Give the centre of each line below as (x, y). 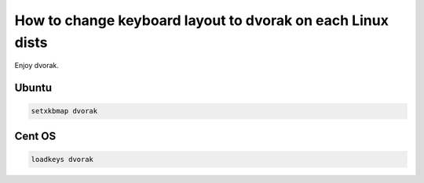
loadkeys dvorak (62, 159)
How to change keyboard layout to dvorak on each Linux (201, 20)
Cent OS (35, 136)
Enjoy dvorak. (37, 66)
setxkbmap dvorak (64, 111)
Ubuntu (33, 88)
